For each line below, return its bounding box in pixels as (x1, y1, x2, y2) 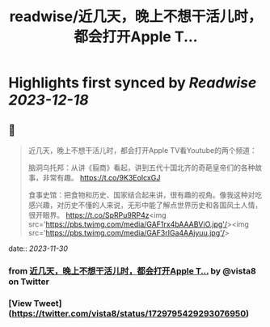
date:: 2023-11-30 (8, 244, 69, 253)
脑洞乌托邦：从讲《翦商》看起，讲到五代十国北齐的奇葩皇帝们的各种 (27, 163, 255, 172)
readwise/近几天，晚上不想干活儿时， (9, 7, 263, 26)
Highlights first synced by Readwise (8, 74, 257, 92)
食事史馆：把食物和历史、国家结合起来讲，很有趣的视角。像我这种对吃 (27, 190, 263, 199)
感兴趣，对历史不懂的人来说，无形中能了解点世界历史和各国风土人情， (27, 200, 263, 210)
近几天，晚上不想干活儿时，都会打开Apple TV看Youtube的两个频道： (27, 146, 257, 155)
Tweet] (33, 297, 62, 308)
